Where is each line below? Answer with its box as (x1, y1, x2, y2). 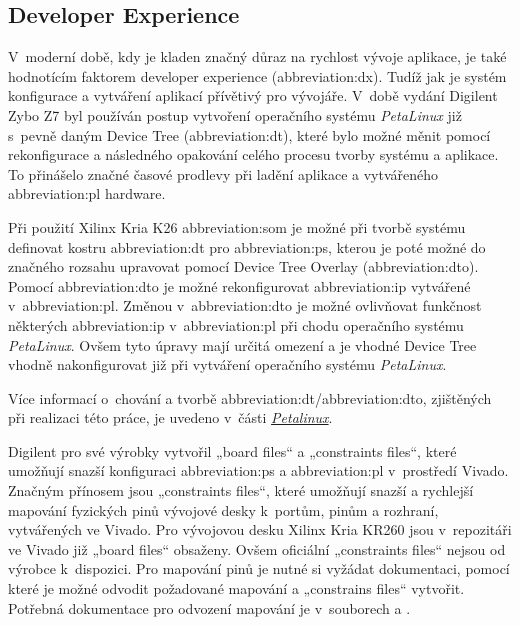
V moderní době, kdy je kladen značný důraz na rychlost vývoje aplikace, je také (8, 46, 507, 67)
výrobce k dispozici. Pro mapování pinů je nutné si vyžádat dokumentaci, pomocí (8, 558, 510, 579)
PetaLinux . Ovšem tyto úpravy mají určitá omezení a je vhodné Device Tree (8, 334, 477, 355)
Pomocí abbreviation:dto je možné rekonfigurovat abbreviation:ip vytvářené (8, 275, 471, 296)
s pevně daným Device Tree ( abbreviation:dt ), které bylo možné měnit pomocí (8, 124, 491, 145)
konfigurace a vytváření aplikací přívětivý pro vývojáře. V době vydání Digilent (8, 85, 498, 106)
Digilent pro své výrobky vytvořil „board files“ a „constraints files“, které (8, 440, 457, 461)
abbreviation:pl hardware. (8, 183, 166, 204)
